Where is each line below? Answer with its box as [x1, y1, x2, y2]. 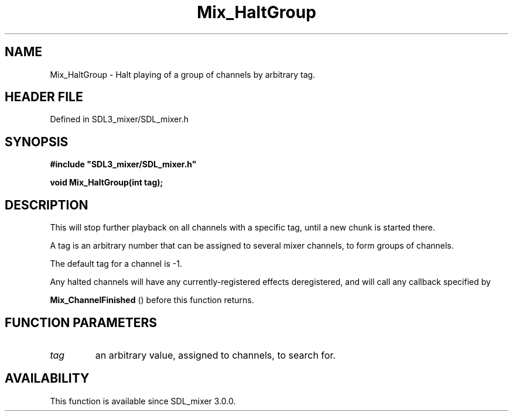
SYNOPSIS [5, 134, 69, 149]
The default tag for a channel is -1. [50, 259, 183, 269]
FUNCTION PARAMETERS [5, 315, 157, 330]
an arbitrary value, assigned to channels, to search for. [95, 349, 336, 361]
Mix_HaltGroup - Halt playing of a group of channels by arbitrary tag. [50, 69, 316, 80]
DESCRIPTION [5, 197, 88, 212]
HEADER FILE [5, 90, 83, 105]
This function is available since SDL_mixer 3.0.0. [50, 396, 236, 406]
